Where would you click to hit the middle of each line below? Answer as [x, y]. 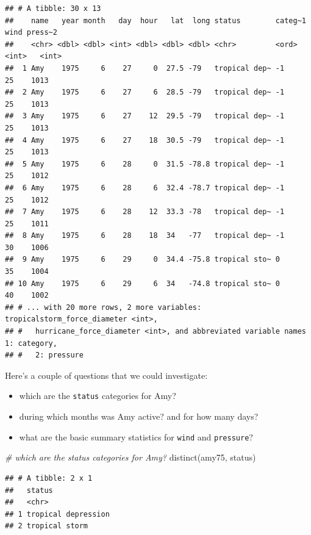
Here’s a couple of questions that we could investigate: [106, 375]
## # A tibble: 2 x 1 [49, 478]
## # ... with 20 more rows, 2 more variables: [103, 307]
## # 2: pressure [44, 355]
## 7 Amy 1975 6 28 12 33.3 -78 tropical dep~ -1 [145, 212]
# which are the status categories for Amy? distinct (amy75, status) [130, 457]
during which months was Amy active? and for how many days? [139, 416]
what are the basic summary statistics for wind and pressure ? [136, 436]
